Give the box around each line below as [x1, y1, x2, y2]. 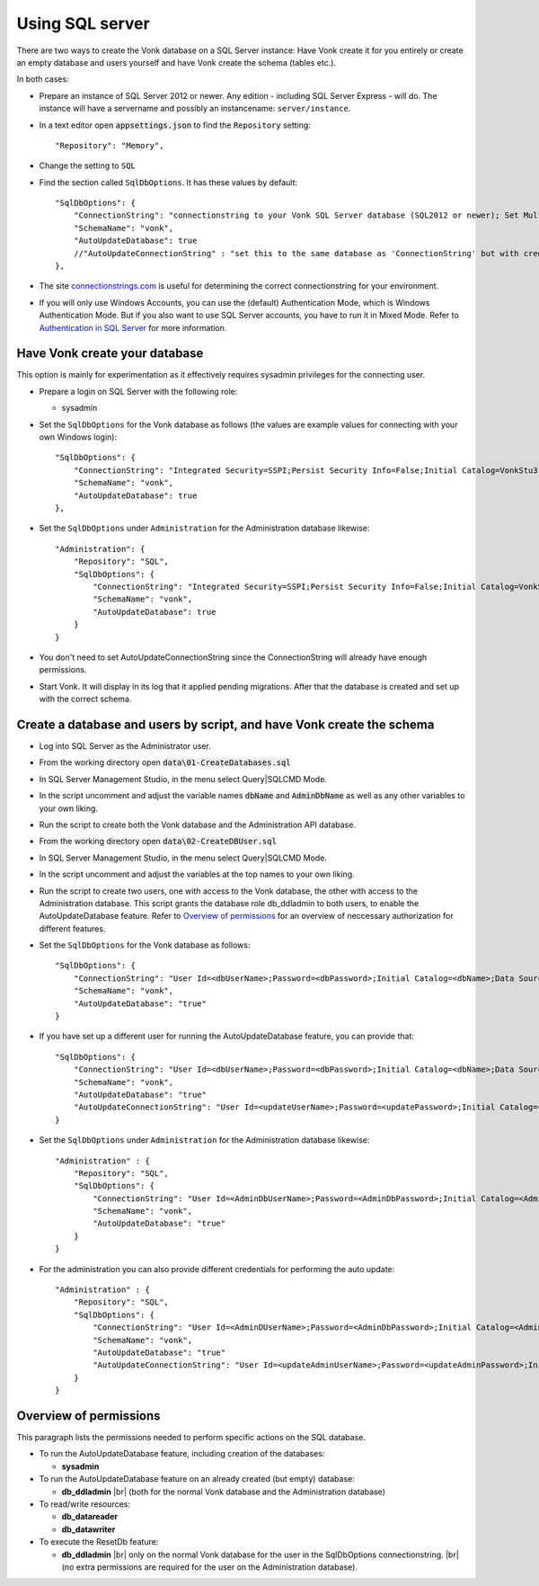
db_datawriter [61, 1524, 116, 1535]
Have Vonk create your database [16, 346, 204, 361]
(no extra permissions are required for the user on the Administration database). [61, 1561, 358, 1573]
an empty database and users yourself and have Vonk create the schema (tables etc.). [16, 57, 337, 67]
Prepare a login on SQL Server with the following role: [39, 386, 238, 396]
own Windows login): [39, 432, 117, 442]
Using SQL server [16, 13, 150, 33]
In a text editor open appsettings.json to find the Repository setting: [39, 120, 312, 130]
